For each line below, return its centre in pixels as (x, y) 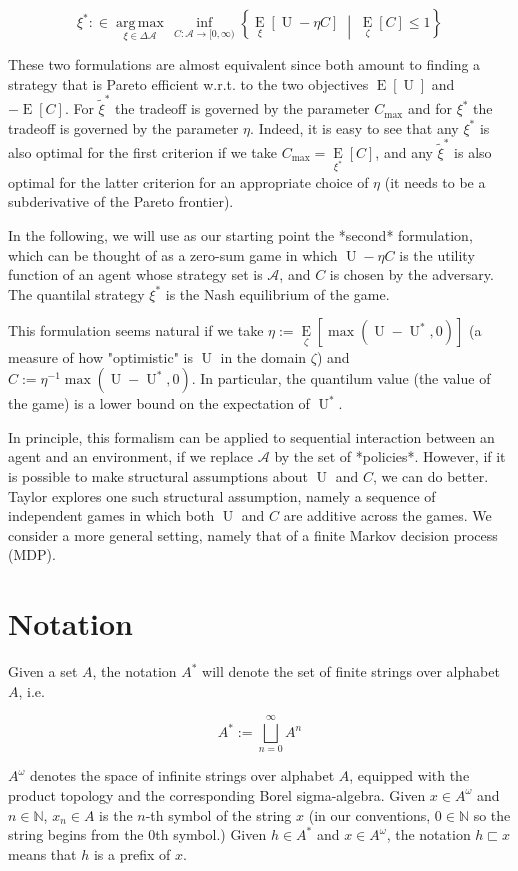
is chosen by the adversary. (411, 274)
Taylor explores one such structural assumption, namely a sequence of (222, 495)
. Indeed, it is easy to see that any (354, 127)
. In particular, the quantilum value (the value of (341, 378)
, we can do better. (430, 475)
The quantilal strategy (76, 293)
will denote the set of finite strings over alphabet (351, 671)
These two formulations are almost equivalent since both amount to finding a (244, 64)
